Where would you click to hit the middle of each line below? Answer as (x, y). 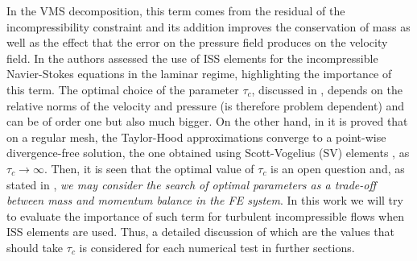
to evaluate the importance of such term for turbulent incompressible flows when (205, 215)
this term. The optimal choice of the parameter (123, 89)
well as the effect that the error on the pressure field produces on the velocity (197, 42)
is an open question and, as (338, 168)
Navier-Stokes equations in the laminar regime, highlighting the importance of (199, 74)
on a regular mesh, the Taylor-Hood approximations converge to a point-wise (196, 137)
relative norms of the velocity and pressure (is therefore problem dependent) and (206, 105)
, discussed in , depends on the (327, 89)
